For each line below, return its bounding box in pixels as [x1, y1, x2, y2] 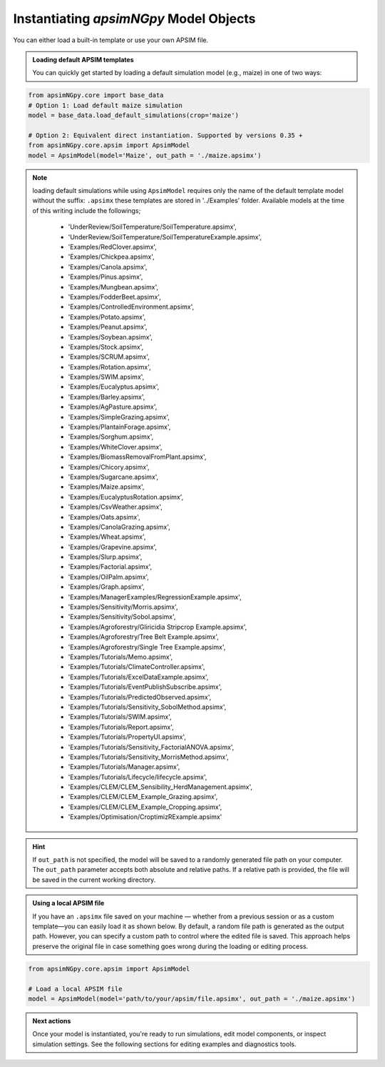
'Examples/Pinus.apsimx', [68, 272, 143, 282]
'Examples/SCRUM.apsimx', [68, 352, 150, 361]
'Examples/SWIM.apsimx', [68, 372, 145, 382]
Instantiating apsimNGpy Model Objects [13, 11, 256, 26]
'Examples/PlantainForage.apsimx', [68, 422, 171, 432]
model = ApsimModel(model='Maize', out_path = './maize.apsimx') [28, 151, 262, 159]
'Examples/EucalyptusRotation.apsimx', [68, 492, 184, 501]
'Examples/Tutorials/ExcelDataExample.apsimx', [68, 673, 209, 681]
